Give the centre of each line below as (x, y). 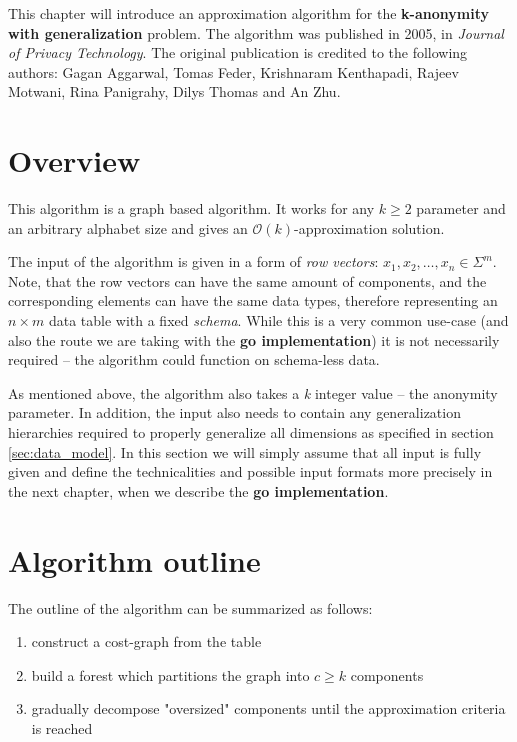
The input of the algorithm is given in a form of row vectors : (193, 261)
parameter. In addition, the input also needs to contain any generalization (234, 412)
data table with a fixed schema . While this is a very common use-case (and (278, 320)
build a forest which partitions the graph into (170, 674)
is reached (62, 727)
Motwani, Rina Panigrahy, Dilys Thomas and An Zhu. (174, 91)
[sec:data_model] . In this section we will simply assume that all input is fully (245, 451)
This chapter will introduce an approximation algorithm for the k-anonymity (248, 13)
